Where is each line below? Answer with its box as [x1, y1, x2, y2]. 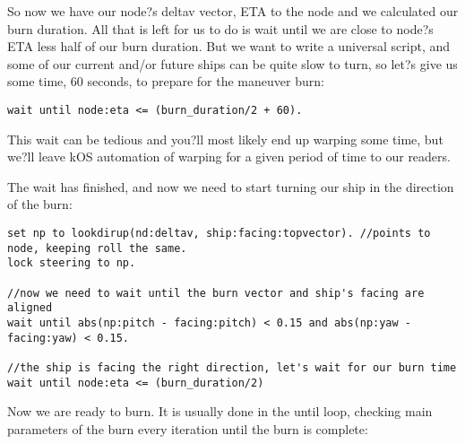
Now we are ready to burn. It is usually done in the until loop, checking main [7, 402, 433, 421]
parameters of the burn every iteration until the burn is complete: [7, 419, 368, 438]
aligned [7, 301, 53, 315]
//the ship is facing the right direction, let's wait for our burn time [7, 361, 457, 374]
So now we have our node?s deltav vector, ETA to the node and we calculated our [7, 2, 459, 20]
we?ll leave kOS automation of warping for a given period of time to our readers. [7, 147, 451, 166]
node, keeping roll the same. [7, 241, 187, 255]
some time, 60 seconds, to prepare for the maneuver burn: [7, 72, 324, 91]
